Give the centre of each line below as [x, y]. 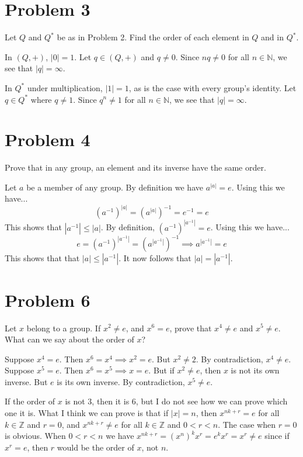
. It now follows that [155, 258]
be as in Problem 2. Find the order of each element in [153, 37]
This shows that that [42, 258]
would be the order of [95, 447]
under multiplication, [65, 87]
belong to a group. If [64, 328]
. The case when [247, 424]
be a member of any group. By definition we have [115, 187]
